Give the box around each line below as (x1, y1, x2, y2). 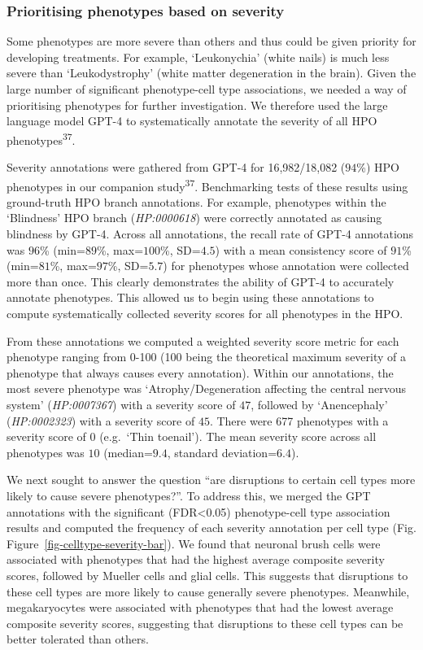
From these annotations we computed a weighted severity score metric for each (7, 332, 399, 349)
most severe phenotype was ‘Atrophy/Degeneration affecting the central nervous (7, 380, 407, 397)
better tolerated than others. (7, 630, 149, 648)
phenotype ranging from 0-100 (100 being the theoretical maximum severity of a (7, 348, 407, 365)
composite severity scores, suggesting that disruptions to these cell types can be (7, 614, 403, 631)
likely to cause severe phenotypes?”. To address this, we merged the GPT (7, 486, 371, 504)
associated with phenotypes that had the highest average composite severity (7, 551, 385, 568)
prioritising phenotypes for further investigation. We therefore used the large (7, 96, 388, 113)
